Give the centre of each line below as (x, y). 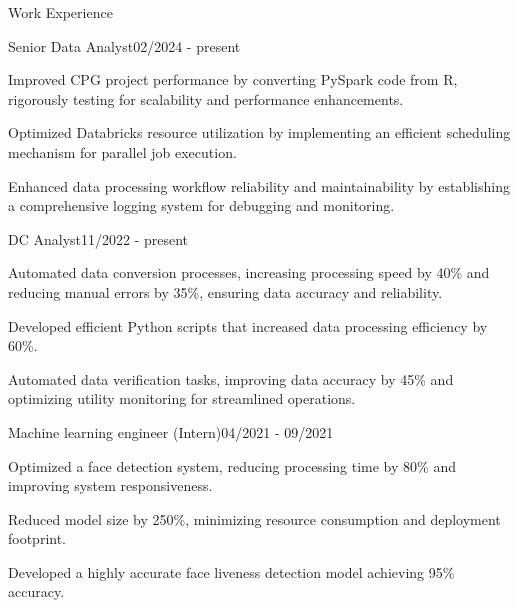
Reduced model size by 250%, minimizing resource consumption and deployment (254, 518)
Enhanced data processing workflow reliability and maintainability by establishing (259, 185)
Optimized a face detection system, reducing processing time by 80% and (232, 465)
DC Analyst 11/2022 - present (98, 238)
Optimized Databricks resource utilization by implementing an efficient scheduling (259, 132)
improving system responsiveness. (110, 485)
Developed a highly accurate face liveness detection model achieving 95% (231, 571)
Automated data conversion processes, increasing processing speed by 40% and (249, 272)
